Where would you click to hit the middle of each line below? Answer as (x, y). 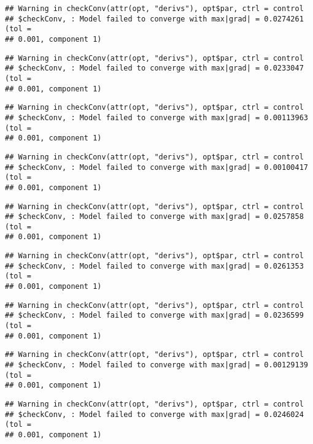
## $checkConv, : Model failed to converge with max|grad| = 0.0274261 (154, 19)
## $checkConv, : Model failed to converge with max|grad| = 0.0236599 (154, 316)
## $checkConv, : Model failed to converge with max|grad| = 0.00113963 (156, 117)
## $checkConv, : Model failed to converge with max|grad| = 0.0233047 (154, 68)
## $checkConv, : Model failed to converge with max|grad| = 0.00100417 (156, 167)
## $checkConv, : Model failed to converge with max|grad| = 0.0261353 (154, 266)
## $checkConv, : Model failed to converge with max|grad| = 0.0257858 (154, 217)
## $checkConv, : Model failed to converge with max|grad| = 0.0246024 (154, 414)
